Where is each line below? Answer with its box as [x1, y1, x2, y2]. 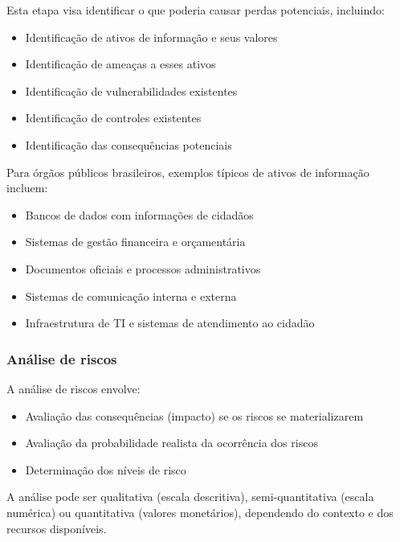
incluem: [6, 179, 48, 196]
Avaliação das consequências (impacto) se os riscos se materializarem [25, 407, 364, 424]
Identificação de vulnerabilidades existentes [25, 82, 238, 99]
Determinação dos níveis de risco [25, 461, 186, 478]
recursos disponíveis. [6, 519, 107, 536]
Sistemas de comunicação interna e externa [25, 287, 237, 304]
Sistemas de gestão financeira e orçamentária [25, 233, 246, 250]
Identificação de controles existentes [25, 109, 202, 126]
